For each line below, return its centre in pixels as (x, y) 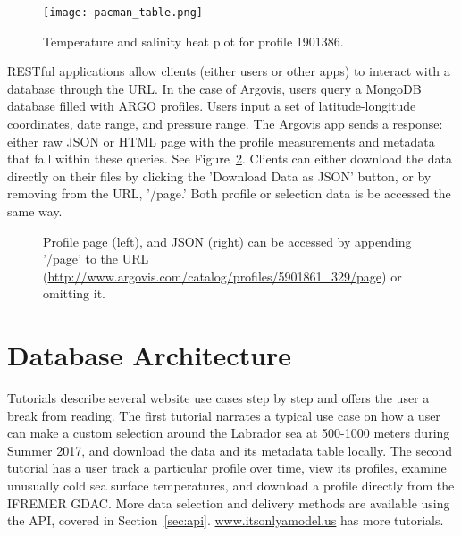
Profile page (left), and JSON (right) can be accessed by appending (227, 241)
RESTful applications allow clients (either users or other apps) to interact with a (229, 71)
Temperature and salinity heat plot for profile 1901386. (193, 41)
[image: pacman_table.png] (123, 13)
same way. (35, 211)
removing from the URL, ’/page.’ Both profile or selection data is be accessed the (229, 193)
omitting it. (75, 293)
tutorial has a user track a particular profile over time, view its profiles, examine (227, 468)
